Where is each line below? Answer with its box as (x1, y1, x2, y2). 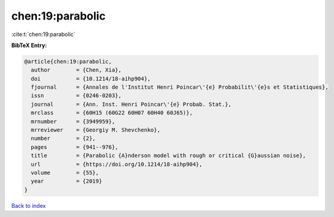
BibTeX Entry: (11, 42, 47, 49)
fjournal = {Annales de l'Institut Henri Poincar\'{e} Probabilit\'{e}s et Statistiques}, (31, 84, 328, 91)
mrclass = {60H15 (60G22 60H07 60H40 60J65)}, (31, 109, 193, 116)
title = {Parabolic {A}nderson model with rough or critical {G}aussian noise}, (31, 152, 306, 159)
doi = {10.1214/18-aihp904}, (31, 75, 151, 82)
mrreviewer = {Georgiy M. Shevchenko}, (31, 127, 161, 134)
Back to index (11, 202, 46, 209)
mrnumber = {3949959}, (31, 118, 115, 125)
